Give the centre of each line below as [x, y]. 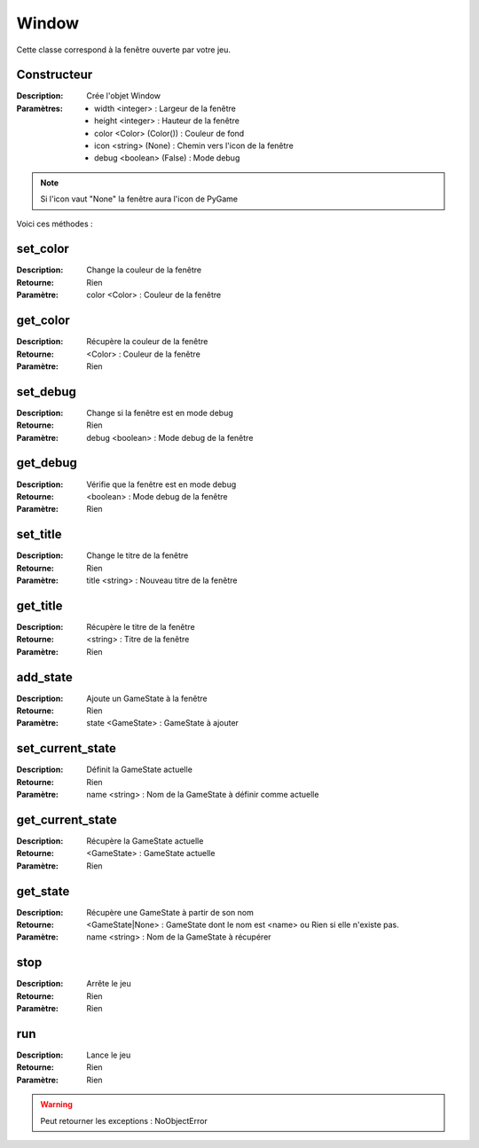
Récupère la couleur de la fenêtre [147, 342]
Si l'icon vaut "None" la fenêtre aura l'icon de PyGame [139, 199]
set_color [43, 249]
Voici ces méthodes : [55, 224]
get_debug [47, 463]
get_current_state [67, 819]
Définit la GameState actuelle [139, 770]
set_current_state [67, 748]
